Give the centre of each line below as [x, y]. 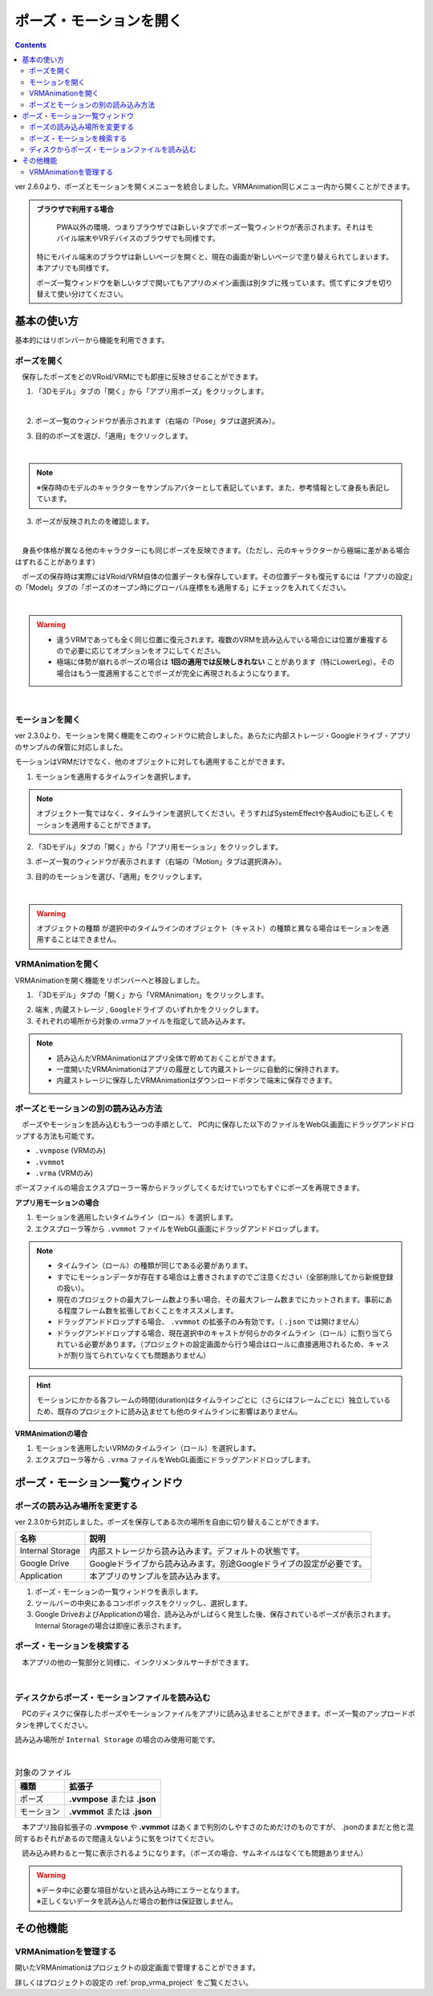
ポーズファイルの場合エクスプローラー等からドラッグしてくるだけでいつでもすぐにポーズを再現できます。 [189, 1187]
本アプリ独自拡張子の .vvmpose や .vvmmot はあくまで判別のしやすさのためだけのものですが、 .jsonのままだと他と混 [218, 1827]
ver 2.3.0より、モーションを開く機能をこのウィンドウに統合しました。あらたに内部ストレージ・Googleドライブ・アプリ [213, 735]
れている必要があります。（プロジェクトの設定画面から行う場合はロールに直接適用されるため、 [212, 1344]
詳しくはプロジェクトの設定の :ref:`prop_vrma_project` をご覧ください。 [134, 1982]
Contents [31, 45]
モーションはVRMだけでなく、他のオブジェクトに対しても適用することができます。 [152, 762]
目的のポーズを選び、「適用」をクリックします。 [113, 436]
